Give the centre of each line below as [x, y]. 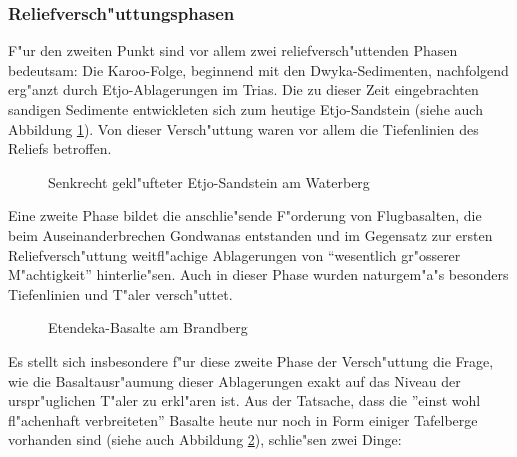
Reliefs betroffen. [60, 148]
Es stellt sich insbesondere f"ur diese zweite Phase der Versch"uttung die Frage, [251, 360]
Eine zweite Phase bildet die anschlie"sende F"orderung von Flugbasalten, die [245, 215]
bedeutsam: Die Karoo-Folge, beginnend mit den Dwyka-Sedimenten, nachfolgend [258, 69]
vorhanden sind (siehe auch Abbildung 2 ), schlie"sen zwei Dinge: [205, 439]
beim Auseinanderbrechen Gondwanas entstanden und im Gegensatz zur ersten [250, 234]
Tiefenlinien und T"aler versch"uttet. [120, 293]
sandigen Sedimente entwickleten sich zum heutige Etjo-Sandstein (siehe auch [245, 109]
